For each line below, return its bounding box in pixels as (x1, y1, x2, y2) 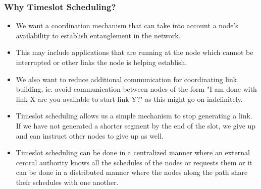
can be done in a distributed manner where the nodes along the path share (16, 167, 248, 177)
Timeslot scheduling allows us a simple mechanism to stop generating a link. (16, 110, 252, 121)
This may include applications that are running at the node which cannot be (16, 47, 253, 57)
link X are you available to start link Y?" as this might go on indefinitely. (16, 93, 243, 104)
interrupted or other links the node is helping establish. (16, 57, 187, 67)
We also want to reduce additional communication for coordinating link (16, 74, 237, 84)
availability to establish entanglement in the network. (16, 30, 181, 40)
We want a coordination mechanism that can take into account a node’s (16, 20, 238, 31)
